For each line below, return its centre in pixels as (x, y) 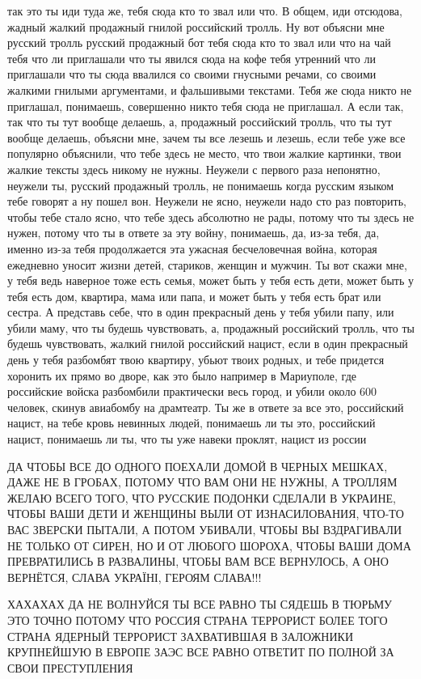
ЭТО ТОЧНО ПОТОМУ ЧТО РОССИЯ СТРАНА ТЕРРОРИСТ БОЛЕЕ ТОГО (198, 620)
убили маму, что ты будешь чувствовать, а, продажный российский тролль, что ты (211, 327)
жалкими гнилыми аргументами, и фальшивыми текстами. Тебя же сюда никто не (210, 89)
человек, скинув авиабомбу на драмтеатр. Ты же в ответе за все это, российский (206, 407)
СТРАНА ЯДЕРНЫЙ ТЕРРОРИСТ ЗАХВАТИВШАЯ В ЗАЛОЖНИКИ (180, 636)
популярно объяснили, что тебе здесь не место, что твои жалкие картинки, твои (204, 153)
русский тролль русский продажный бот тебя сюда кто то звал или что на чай (199, 42)
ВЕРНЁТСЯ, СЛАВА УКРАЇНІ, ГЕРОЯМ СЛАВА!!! (135, 577)
